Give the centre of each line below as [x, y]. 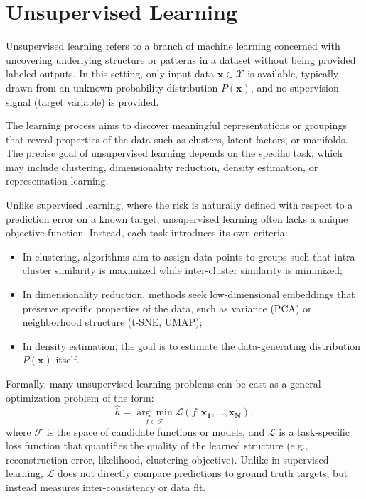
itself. [68, 360]
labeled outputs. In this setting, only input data [110, 73]
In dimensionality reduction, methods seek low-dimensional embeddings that [189, 294]
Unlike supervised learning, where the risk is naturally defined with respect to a [179, 205]
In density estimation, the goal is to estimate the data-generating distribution [192, 345]
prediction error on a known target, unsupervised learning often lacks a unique [177, 218]
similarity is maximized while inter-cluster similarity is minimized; [199, 270]
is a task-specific [314, 431]
